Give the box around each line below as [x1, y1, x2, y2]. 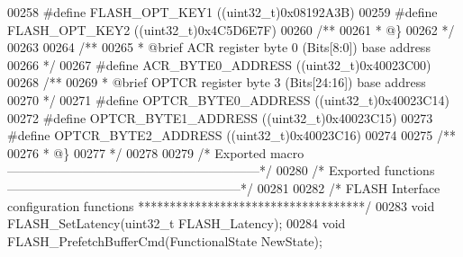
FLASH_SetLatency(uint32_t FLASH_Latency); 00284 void [7, 214, 346, 233]
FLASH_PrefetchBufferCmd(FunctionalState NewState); [7, 231, 322, 250]
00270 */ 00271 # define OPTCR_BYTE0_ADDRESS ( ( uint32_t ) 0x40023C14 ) [7, 90, 449, 109]
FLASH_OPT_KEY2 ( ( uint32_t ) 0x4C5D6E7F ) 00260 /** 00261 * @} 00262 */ [7, 20, 455, 39]
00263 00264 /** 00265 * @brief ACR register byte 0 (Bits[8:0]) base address [7, 38, 431, 57]
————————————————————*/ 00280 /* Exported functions [7, 161, 435, 180]
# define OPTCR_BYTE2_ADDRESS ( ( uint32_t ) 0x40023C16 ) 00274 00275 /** [7, 126, 456, 145]
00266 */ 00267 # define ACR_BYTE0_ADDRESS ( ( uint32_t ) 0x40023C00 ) [7, 55, 431, 74]
